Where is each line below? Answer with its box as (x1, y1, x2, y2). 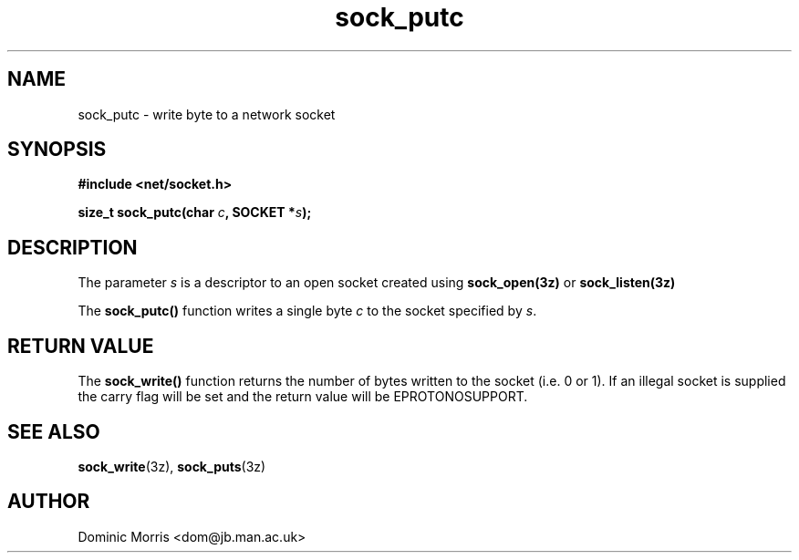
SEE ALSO (7, 420, 100, 443)
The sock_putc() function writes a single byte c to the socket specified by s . (78, 303, 537, 319)
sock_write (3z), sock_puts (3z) (78, 458, 266, 474)
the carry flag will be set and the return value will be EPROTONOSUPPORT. (78, 389, 528, 405)
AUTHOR (7, 490, 90, 513)
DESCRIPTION (7, 235, 138, 259)
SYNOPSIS (7, 138, 107, 161)
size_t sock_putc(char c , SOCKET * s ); (78, 204, 312, 221)
